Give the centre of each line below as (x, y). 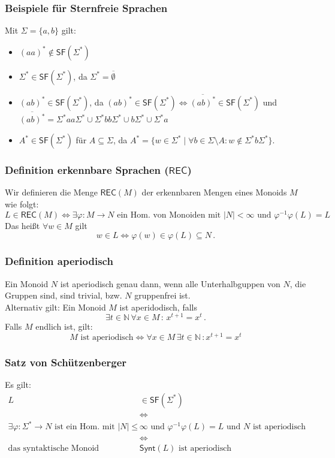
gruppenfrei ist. (162, 295)
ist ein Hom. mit (85, 427)
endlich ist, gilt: (64, 326)
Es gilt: (18, 385)
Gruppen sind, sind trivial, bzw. (64, 295)
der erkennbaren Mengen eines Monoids (214, 192)
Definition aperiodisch (59, 261)
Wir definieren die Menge (51, 192)
